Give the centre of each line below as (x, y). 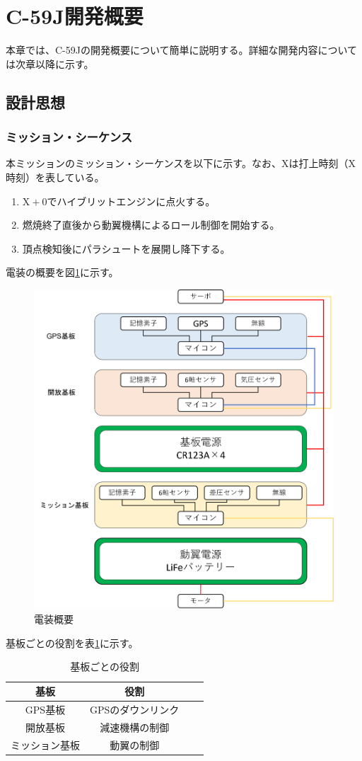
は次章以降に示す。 (50, 63)
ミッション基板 (45, 744)
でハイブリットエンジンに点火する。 (131, 201)
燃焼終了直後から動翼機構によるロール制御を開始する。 (151, 225)
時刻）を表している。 (55, 177)
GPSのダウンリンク (135, 709)
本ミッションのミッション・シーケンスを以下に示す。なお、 (144, 163)
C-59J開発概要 (75, 16)
